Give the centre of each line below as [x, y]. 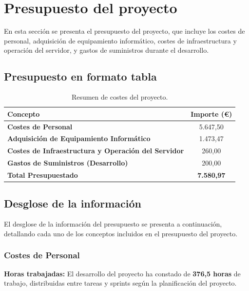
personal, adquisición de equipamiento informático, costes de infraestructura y [120, 40]
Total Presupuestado [43, 175]
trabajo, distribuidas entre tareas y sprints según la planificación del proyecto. [120, 283]
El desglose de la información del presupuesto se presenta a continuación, [113, 224]
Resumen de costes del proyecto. [120, 97]
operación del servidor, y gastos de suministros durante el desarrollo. [106, 50]
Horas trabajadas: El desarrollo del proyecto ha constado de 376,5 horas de [122, 273]
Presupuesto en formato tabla [80, 76]
